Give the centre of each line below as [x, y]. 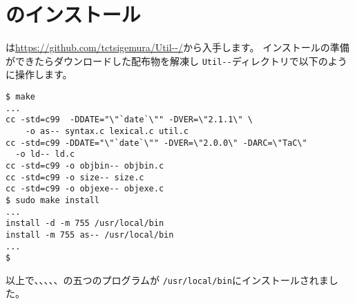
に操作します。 [39, 74]
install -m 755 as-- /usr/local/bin [90, 235]
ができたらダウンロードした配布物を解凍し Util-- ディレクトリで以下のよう [176, 60]
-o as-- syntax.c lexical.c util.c [107, 131]
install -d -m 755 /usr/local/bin [85, 224]
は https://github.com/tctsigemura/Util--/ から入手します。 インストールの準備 [177, 47]
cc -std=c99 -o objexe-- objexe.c [85, 189]
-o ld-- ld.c [45, 154]
